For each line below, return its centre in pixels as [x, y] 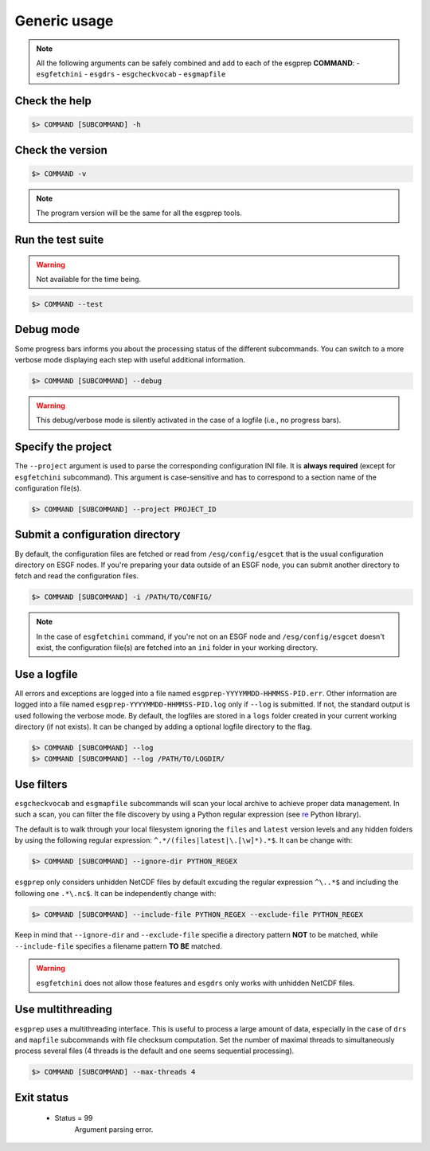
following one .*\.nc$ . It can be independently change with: [115, 893]
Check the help [53, 101]
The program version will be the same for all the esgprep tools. [139, 213]
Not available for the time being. [89, 280]
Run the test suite [59, 240]
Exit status [42, 1097]
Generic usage [64, 21]
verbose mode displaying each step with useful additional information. [130, 359]
